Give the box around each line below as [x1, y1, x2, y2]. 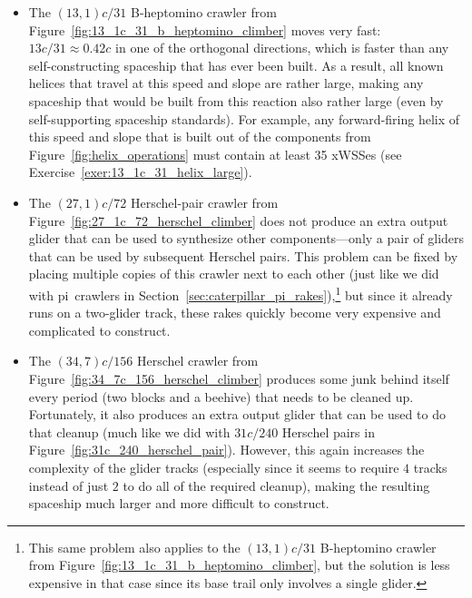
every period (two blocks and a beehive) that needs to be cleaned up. [28, 387, 414, 406]
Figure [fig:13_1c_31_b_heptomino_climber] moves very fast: [28, 20, 381, 39]
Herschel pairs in [281, 422, 375, 441]
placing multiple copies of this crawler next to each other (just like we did [28, 264, 439, 283]
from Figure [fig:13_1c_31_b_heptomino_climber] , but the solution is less [28, 555, 450, 574]
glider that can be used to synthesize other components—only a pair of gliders [28, 229, 465, 248]
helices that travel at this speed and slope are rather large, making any [28, 74, 424, 93]
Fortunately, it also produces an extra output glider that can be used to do [28, 405, 446, 424]
